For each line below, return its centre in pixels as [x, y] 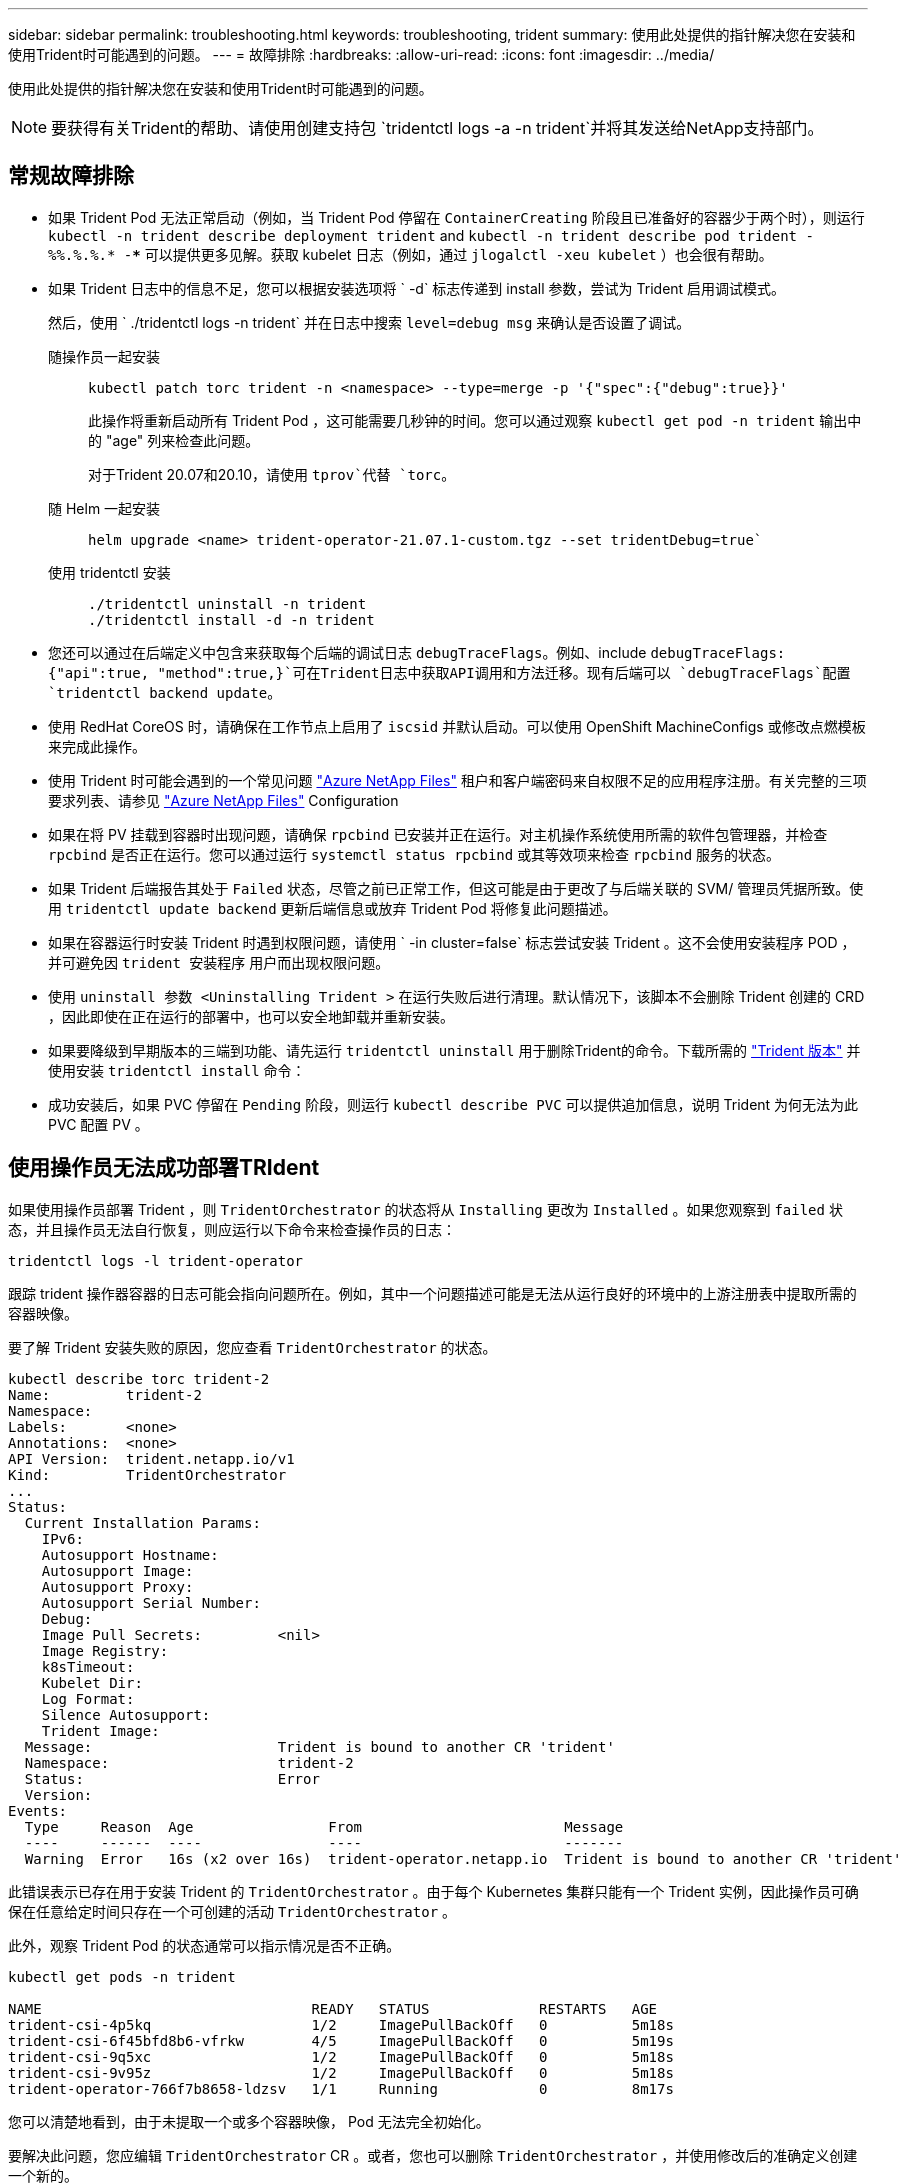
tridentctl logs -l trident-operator [156, 1260]
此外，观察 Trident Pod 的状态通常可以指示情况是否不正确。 [204, 1945]
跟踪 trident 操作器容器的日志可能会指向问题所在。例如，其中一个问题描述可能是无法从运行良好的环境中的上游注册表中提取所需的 [432, 1293]
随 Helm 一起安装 [104, 508]
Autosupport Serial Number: [151, 1602]
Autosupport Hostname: [130, 1554]
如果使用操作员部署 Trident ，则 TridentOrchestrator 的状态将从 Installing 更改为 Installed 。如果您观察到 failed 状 [425, 1209]
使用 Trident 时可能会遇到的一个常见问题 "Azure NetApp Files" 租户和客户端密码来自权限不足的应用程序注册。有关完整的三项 [457, 780]
